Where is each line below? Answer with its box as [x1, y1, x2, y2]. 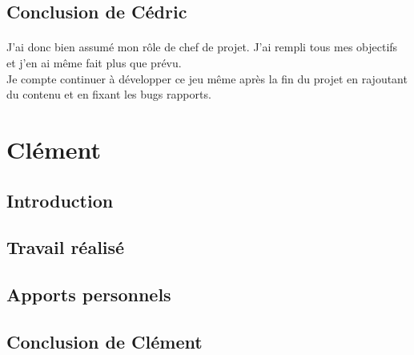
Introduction [6, 188, 114, 212]
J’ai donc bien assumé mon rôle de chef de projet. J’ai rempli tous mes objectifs [6, 38, 398, 55]
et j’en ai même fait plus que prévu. [6, 54, 182, 71]
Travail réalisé [6, 235, 125, 260]
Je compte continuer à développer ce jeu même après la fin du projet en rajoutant [6, 70, 408, 87]
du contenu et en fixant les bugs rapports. [6, 86, 211, 103]
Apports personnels [6, 282, 171, 307]
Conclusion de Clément [6, 329, 203, 353]
